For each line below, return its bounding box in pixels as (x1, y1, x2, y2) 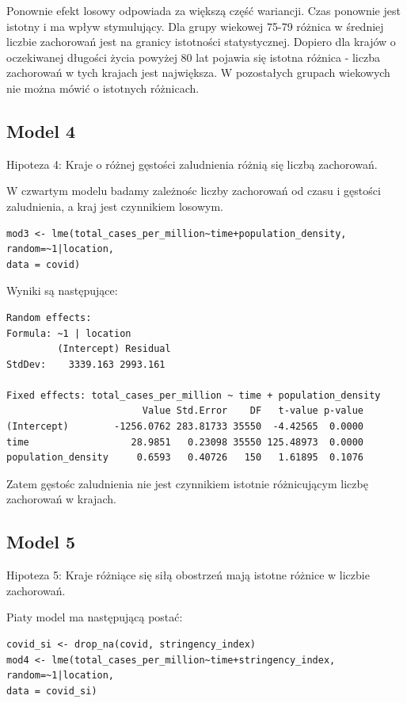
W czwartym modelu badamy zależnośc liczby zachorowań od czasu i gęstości (6, 182, 381, 199)
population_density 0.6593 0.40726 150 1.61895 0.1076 (6, 452, 364, 464)
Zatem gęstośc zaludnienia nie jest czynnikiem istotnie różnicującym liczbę (6, 475, 368, 491)
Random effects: (6, 311, 92, 323)
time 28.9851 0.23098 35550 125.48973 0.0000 (6, 436, 364, 448)
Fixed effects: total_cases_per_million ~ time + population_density (6, 389, 381, 401)
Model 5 (6, 529, 75, 554)
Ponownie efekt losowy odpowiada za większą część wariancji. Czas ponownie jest (6, 2, 401, 18)
